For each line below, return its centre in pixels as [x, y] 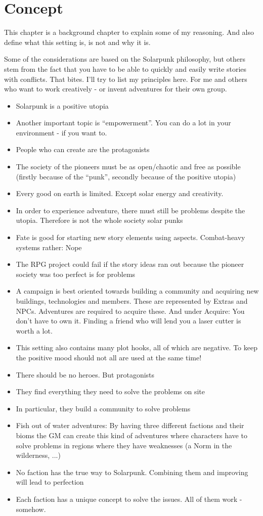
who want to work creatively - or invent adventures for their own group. [116, 89]
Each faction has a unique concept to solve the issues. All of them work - [129, 499]
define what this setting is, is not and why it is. [77, 42]
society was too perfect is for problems [76, 274]
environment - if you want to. [61, 132]
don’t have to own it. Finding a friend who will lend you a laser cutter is [128, 321]
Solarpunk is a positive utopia [62, 105]
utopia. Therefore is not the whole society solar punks [99, 220]
